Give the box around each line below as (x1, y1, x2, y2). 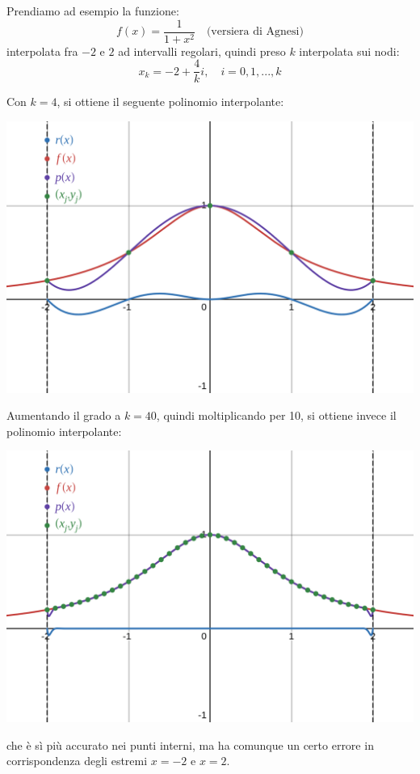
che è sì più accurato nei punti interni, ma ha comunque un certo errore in (6, 736, 374, 753)
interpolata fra (6, 42, 78, 59)
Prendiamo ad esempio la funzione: (6, 2, 179, 19)
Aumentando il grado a (6, 407, 121, 424)
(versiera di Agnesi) (206, 26, 304, 38)
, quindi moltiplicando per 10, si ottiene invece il (156, 407, 397, 424)
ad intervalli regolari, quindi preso (118, 42, 286, 59)
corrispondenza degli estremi (6, 752, 148, 769)
